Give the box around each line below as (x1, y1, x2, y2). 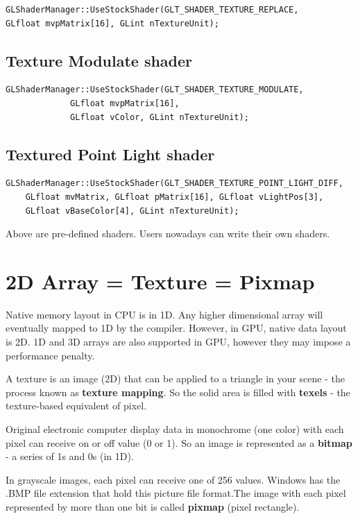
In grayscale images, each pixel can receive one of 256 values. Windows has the (6, 472, 341, 486)
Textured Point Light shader (6, 143, 215, 164)
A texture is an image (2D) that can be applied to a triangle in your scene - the (6, 371, 345, 386)
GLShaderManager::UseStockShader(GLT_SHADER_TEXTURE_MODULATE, (6, 85, 304, 95)
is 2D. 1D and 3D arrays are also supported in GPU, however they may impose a (6, 334, 351, 349)
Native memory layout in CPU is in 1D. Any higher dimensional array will (6, 307, 323, 321)
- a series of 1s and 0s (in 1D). (6, 449, 134, 463)
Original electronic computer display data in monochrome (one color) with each (6, 422, 344, 436)
